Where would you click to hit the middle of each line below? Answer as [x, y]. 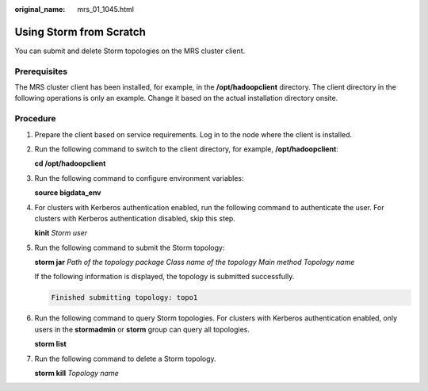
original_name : [40, 9]
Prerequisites [41, 71]
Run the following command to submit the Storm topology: [130, 247]
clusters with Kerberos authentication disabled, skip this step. [135, 218]
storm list [50, 344]
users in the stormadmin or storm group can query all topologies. [142, 329]
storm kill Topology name [76, 374]
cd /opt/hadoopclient [70, 163]
